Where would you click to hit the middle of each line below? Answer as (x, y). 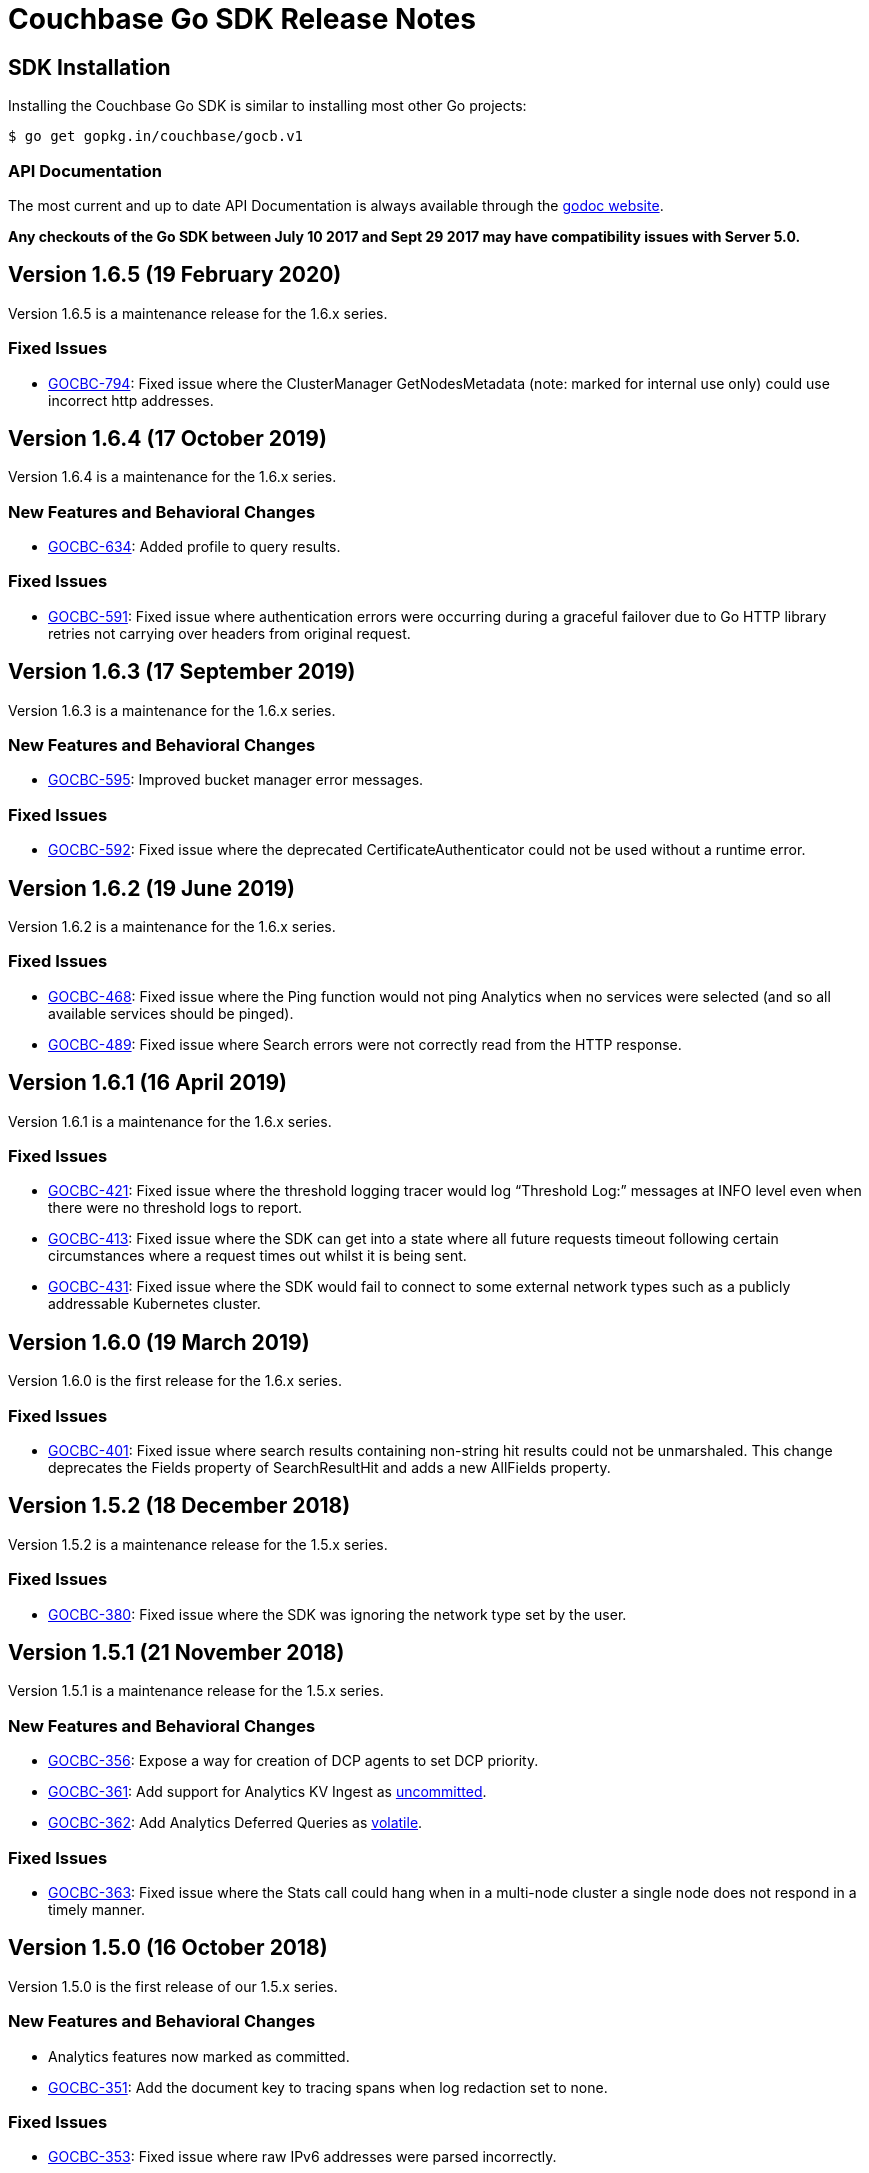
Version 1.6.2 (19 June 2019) (151, 888)
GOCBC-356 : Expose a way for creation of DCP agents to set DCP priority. (293, 1761)
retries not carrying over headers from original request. (229, 633)
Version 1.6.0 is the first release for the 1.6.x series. (175, 1381)
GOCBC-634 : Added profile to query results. (194, 547)
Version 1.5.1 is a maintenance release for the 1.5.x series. (196, 1691)
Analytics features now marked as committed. (199, 2056)
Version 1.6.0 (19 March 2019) (159, 1342)
